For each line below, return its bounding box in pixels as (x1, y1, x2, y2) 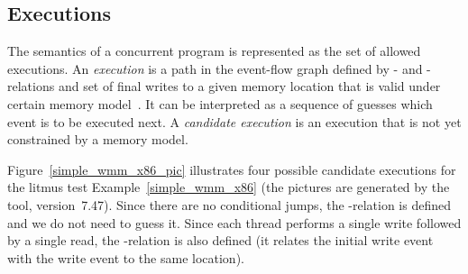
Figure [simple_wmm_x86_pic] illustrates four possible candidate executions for (7, 160, 456, 178)
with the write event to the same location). (7, 248, 244, 267)
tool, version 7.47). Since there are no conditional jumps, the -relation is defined (7, 195, 451, 214)
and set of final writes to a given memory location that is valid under (58, 77, 441, 96)
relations (7, 77, 55, 96)
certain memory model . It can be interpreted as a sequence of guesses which (7, 94, 433, 113)
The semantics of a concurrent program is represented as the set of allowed (7, 41, 421, 60)
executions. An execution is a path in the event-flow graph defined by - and (7, 59, 423, 78)
